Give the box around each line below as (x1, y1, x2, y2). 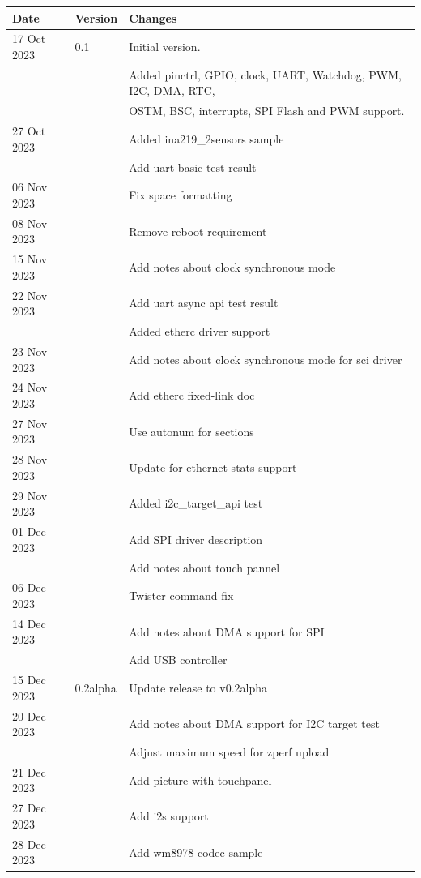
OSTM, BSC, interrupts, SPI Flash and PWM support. (129, 102, 405, 119)
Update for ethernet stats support (129, 459, 297, 476)
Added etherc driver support (129, 323, 270, 340)
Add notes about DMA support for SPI (129, 623, 325, 640)
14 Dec (12, 615, 46, 632)
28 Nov (12, 451, 48, 468)
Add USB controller (129, 651, 228, 668)
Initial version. (129, 38, 201, 55)
